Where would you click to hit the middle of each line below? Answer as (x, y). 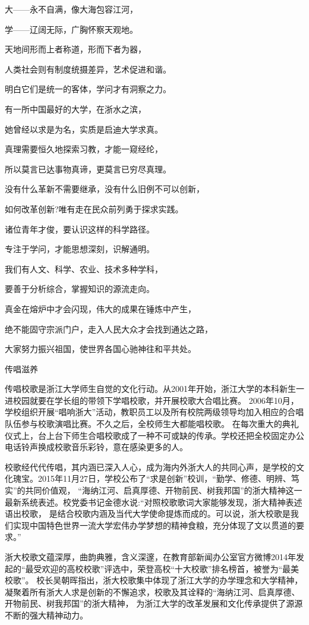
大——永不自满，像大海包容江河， (71, 9)
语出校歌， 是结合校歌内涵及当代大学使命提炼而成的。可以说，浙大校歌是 (148, 513)
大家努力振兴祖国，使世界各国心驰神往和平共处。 (100, 349)
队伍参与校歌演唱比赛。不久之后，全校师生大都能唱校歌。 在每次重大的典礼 (152, 424)
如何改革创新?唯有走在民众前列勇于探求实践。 (94, 208)
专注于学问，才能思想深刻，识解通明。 (80, 249)
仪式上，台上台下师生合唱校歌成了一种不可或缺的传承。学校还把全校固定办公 (154, 435)
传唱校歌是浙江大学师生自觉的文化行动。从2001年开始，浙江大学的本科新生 (150, 389)
